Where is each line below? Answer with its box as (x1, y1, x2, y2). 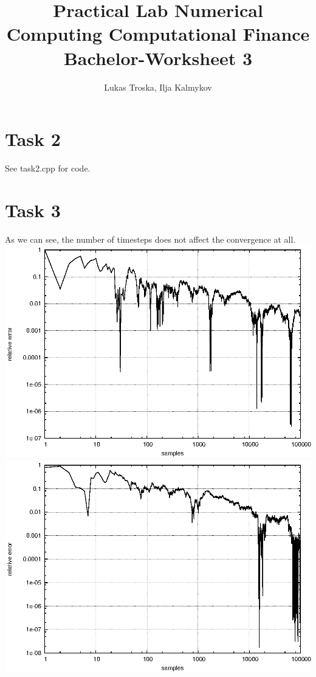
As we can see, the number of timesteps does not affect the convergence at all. (5, 232, 296, 245)
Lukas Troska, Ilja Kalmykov (104, 80, 212, 93)
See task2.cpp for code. (5, 162, 91, 175)
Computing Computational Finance (6, 21, 310, 46)
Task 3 (5, 197, 61, 222)
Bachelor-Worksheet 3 (63, 45, 253, 70)
